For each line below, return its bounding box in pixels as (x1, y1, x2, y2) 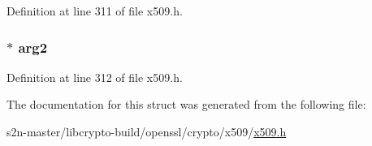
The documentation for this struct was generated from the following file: (6, 96, 366, 113)
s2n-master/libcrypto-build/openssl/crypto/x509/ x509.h (6, 123, 287, 140)
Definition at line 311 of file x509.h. (6, 2, 183, 19)
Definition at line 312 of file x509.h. (6, 68, 183, 85)
